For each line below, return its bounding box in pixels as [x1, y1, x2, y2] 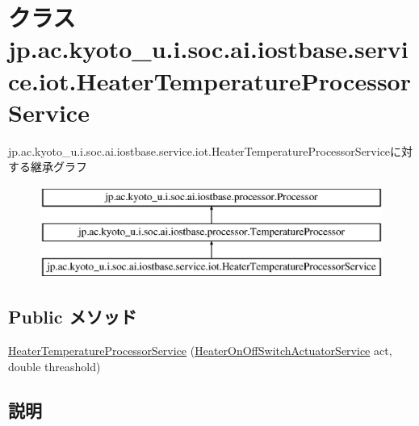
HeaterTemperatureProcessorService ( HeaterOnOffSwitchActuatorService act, [8, 342, 392, 359]
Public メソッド [8, 304, 137, 329]
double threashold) [8, 357, 101, 374]
